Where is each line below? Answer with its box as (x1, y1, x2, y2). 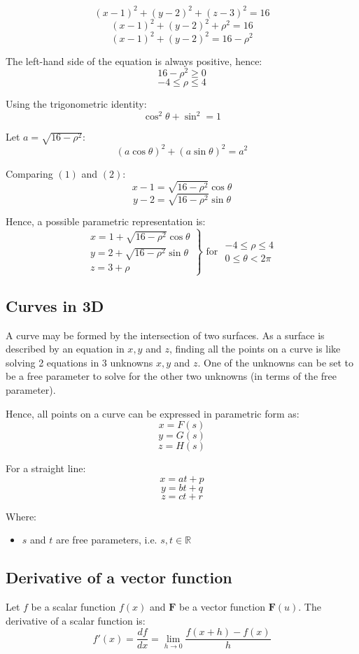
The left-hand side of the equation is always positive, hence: (6, 53, 262, 68)
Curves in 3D (6, 294, 104, 316)
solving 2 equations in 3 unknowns (6, 355, 153, 369)
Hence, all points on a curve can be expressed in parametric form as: (6, 406, 300, 420)
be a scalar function (31, 599, 116, 614)
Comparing (6, 166, 53, 180)
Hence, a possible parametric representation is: (6, 214, 206, 229)
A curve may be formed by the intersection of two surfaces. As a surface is (6, 327, 325, 342)
